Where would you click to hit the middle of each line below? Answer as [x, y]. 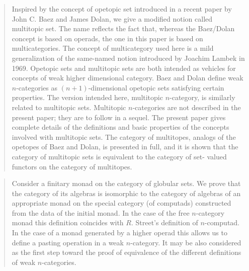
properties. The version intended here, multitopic [87, 97]
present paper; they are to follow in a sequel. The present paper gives [119, 117]
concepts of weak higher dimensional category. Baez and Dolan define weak [128, 78]
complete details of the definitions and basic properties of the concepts [120, 127]
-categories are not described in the [187, 107]
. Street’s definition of [164, 222]
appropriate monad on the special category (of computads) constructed [121, 203]
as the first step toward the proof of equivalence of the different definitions [127, 252]
